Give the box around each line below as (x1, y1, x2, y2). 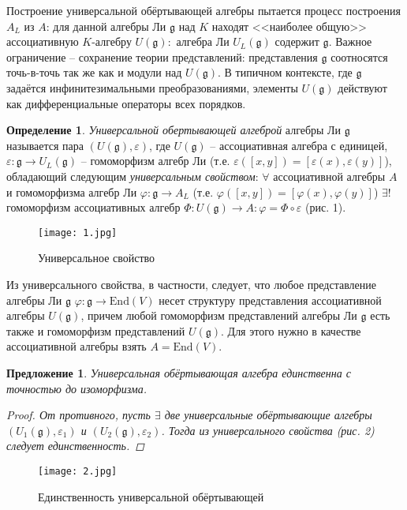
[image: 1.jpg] (38, 227, 118, 238)
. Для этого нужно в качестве (221, 322, 361, 339)
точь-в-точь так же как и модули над (6, 64, 182, 81)
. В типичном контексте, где (218, 64, 353, 81)
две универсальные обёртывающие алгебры (164, 407, 372, 423)
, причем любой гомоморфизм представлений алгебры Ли (80, 307, 357, 324)
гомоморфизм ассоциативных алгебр (6, 199, 181, 216)
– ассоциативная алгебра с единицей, (210, 137, 388, 153)
